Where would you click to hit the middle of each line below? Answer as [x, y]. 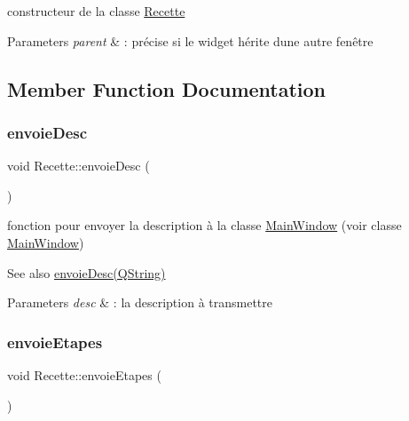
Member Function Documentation [167, 88]
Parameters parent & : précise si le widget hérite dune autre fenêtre [190, 40]
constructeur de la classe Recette [96, 11]
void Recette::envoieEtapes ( [84, 374]
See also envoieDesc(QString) [87, 272]
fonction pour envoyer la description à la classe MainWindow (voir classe [204, 225]
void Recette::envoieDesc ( [79, 166]
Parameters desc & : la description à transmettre [140, 302]
